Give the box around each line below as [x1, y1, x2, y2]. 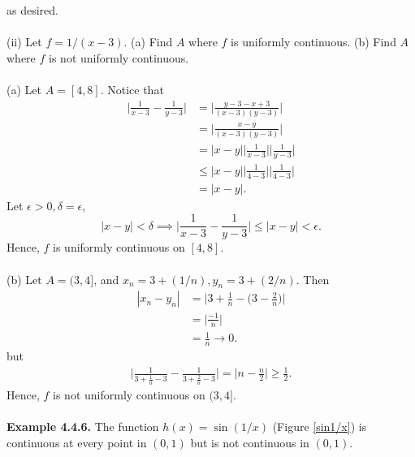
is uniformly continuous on [53, 239, 185, 256]
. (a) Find [123, 33, 173, 50]
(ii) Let [6, 33, 42, 50]
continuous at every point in [6, 433, 147, 451]
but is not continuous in [190, 433, 309, 451]
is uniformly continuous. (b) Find [231, 33, 396, 50]
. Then [296, 270, 330, 287]
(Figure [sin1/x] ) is [272, 417, 367, 434]
